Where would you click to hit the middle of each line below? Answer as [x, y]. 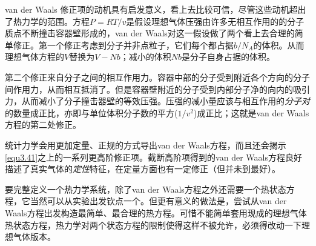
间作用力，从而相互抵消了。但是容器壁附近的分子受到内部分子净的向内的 [149, 89]
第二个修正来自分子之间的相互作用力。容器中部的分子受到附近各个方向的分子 [157, 77]
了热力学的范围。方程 [47, 21]
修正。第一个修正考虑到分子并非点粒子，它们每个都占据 [123, 45]
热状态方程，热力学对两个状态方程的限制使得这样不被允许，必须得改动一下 [153, 224]
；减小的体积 [146, 57]
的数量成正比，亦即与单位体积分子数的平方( [91, 112]
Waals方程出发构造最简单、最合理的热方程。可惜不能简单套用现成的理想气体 [156, 212]
